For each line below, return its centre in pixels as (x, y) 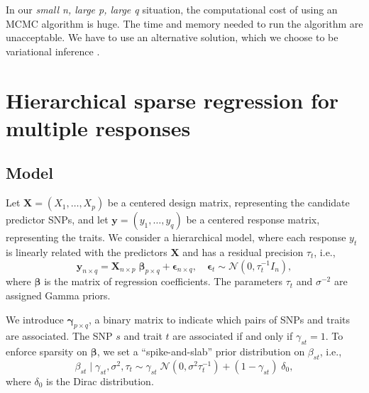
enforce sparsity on (46, 352)
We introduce (35, 319)
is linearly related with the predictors (87, 251)
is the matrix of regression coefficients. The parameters (163, 281)
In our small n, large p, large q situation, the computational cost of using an (172, 9)
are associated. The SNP (59, 336)
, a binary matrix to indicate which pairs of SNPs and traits (219, 319)
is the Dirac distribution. (100, 381)
